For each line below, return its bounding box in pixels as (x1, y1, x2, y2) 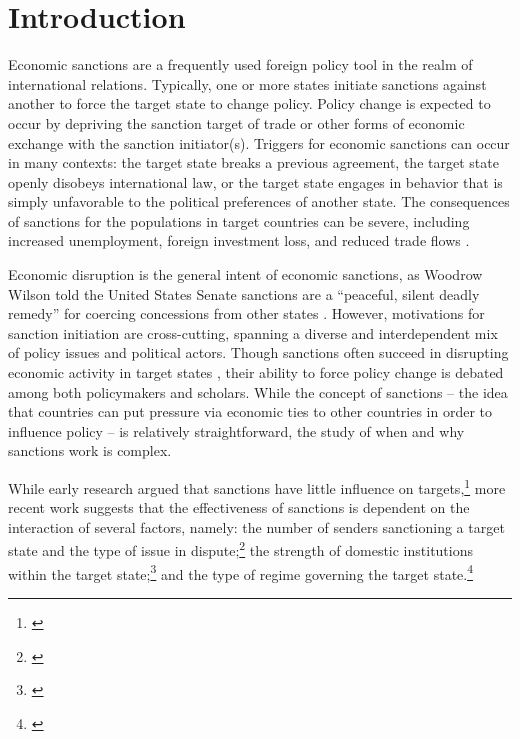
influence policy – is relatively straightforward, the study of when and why (8, 420, 465, 441)
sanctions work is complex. (8, 440, 172, 461)
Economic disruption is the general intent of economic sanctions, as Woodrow (8, 264, 483, 285)
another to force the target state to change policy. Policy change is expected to (8, 93, 491, 114)
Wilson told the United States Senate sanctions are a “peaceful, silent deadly (8, 283, 480, 304)
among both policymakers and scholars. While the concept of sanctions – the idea (8, 381, 508, 402)
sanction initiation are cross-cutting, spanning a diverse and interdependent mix (8, 322, 498, 343)
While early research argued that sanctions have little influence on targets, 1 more (8, 475, 506, 498)
